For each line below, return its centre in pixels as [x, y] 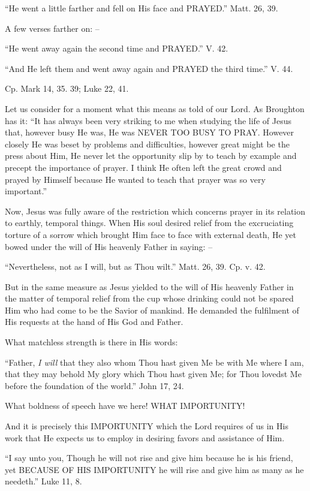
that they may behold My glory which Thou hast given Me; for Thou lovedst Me [153, 374]
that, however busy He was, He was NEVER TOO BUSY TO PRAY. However [150, 132]
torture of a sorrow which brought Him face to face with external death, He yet [151, 234]
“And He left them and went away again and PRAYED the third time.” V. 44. [149, 68]
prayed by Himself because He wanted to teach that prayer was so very [135, 179]
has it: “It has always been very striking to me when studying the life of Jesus [148, 120]
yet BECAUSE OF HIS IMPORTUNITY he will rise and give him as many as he [154, 469]
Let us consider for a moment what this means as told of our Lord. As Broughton [155, 108]
